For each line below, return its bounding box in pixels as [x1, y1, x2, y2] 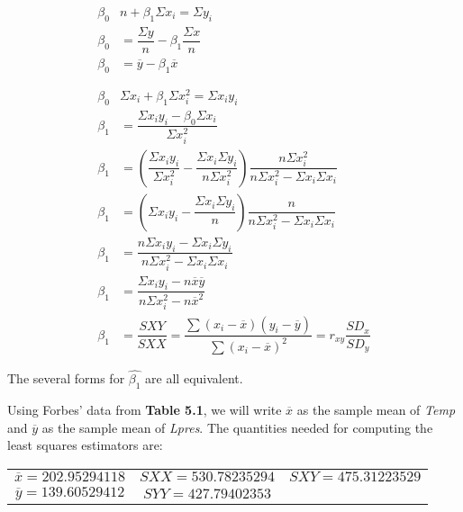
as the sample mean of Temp [296, 400, 456, 418]
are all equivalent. [145, 369, 243, 388]
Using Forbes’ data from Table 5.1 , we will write [7, 400, 282, 418]
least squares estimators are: [7, 436, 163, 454]
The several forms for [7, 369, 125, 388]
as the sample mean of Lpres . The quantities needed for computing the [41, 418, 433, 436]
